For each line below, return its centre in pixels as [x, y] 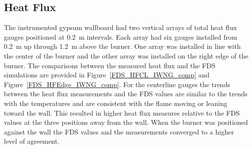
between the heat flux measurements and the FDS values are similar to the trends [126, 94]
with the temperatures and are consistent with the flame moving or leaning [116, 103]
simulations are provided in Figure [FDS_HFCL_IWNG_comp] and [107, 75]
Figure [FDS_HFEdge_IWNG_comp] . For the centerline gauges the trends [117, 84]
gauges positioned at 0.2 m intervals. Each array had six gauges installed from [121, 37]
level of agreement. [32, 141]
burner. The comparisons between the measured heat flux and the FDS [110, 65]
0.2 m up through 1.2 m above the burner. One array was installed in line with [122, 46]
